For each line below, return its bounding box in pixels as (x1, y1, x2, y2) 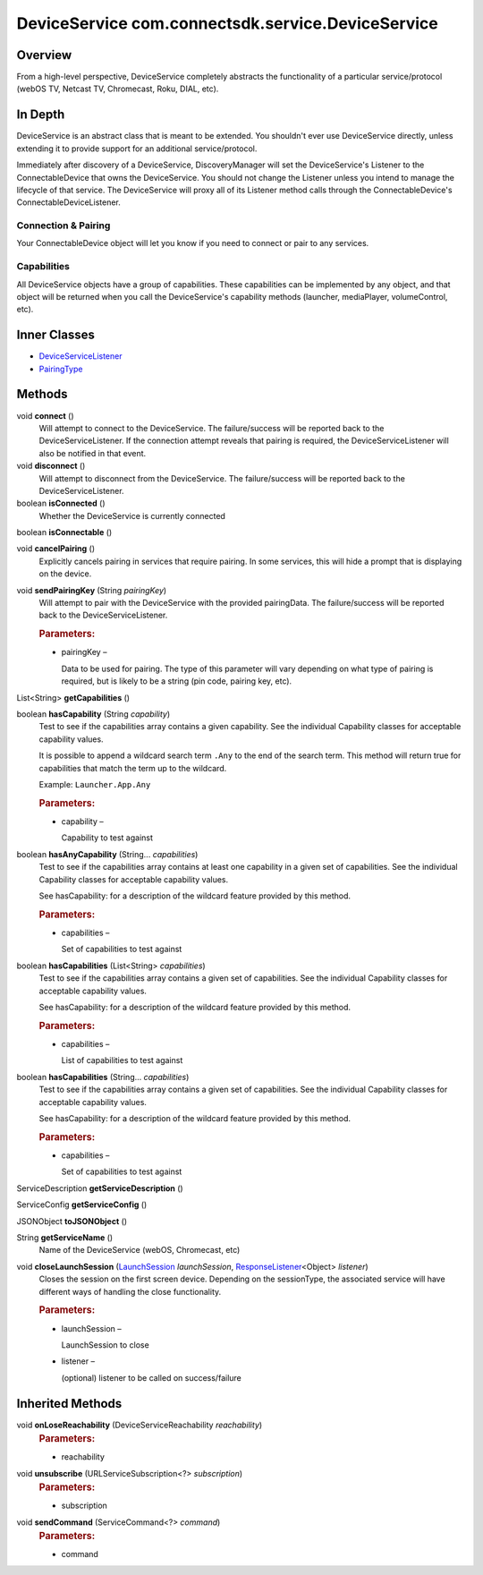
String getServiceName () (16, 1232, 114, 1243)
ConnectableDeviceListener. (16, 197, 121, 208)
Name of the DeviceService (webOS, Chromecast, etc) (38, 1245, 241, 1256)
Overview (16, 47, 72, 63)
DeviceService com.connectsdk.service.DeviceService (16, 13, 438, 33)
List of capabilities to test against (61, 1055, 183, 1066)
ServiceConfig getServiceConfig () (16, 1199, 148, 1210)
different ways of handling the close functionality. (38, 1286, 222, 1297)
